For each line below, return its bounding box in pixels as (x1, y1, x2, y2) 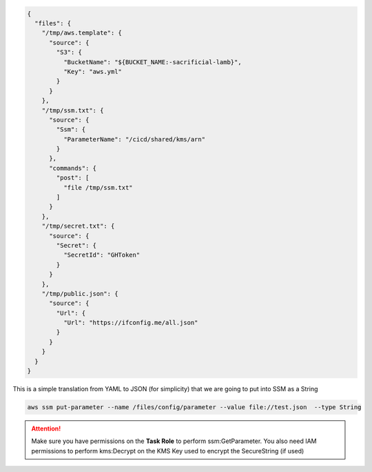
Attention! (31, 424, 61, 433)
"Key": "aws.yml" (63, 68, 122, 75)
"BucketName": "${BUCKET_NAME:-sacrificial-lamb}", (63, 58, 242, 66)
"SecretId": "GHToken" (63, 251, 141, 259)
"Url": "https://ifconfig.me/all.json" (63, 319, 198, 327)
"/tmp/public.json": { (41, 290, 118, 297)
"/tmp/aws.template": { (41, 29, 122, 37)
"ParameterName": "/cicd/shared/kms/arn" (63, 135, 206, 143)
